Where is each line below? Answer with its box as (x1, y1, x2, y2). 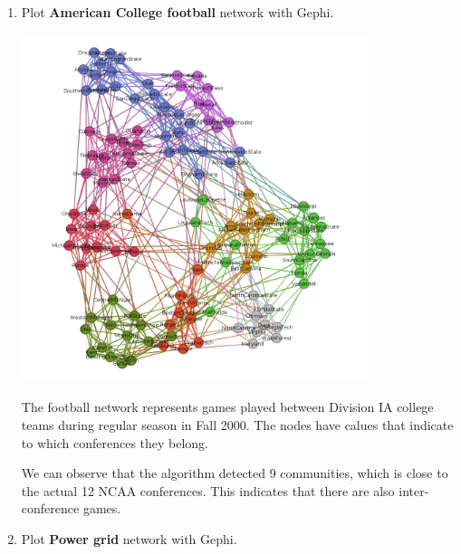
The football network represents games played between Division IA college (21, 397, 434, 416)
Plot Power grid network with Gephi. (21, 529, 237, 548)
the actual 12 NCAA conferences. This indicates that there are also (21, 481, 395, 500)
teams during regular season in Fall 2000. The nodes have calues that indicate (21, 415, 454, 434)
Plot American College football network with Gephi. (21, 3, 334, 21)
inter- (399, 481, 429, 500)
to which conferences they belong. (21, 433, 209, 452)
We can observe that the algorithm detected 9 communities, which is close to (21, 463, 448, 482)
